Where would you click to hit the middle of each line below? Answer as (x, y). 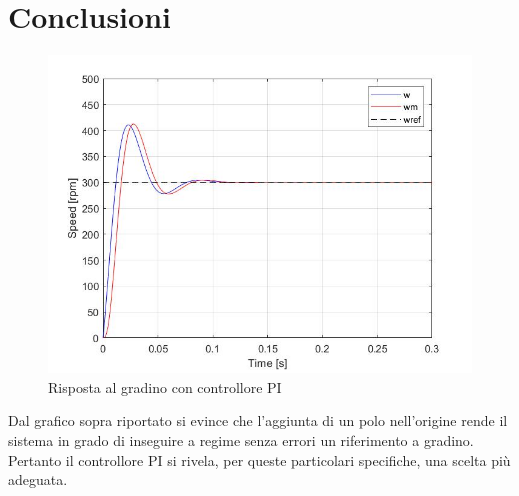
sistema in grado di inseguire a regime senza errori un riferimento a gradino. (241, 439)
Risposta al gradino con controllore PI (165, 386)
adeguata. (38, 479)
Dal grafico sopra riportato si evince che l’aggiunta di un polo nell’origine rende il (258, 420)
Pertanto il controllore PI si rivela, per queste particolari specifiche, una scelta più (259, 459)
